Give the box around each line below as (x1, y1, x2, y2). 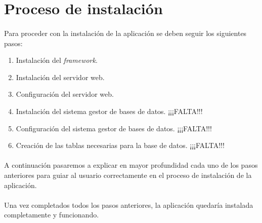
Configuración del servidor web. (16, 89, 114, 99)
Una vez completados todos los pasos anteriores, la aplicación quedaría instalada (4, 199, 253, 210)
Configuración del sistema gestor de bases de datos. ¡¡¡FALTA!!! (16, 123, 212, 133)
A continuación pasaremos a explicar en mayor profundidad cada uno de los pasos (4, 160, 258, 170)
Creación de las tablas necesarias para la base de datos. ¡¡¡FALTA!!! (16, 140, 225, 151)
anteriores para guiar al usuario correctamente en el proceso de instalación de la (4, 169, 252, 180)
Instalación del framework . (16, 55, 98, 65)
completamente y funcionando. (4, 209, 99, 220)
